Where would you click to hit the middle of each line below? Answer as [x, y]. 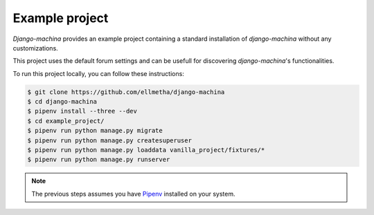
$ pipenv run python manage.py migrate [95, 131]
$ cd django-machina [62, 102]
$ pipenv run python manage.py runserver [99, 160]
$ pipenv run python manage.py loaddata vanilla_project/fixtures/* [146, 150]
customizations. [35, 48]
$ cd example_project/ [66, 121]
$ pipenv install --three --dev [82, 111]
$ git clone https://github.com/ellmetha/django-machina [126, 92]
